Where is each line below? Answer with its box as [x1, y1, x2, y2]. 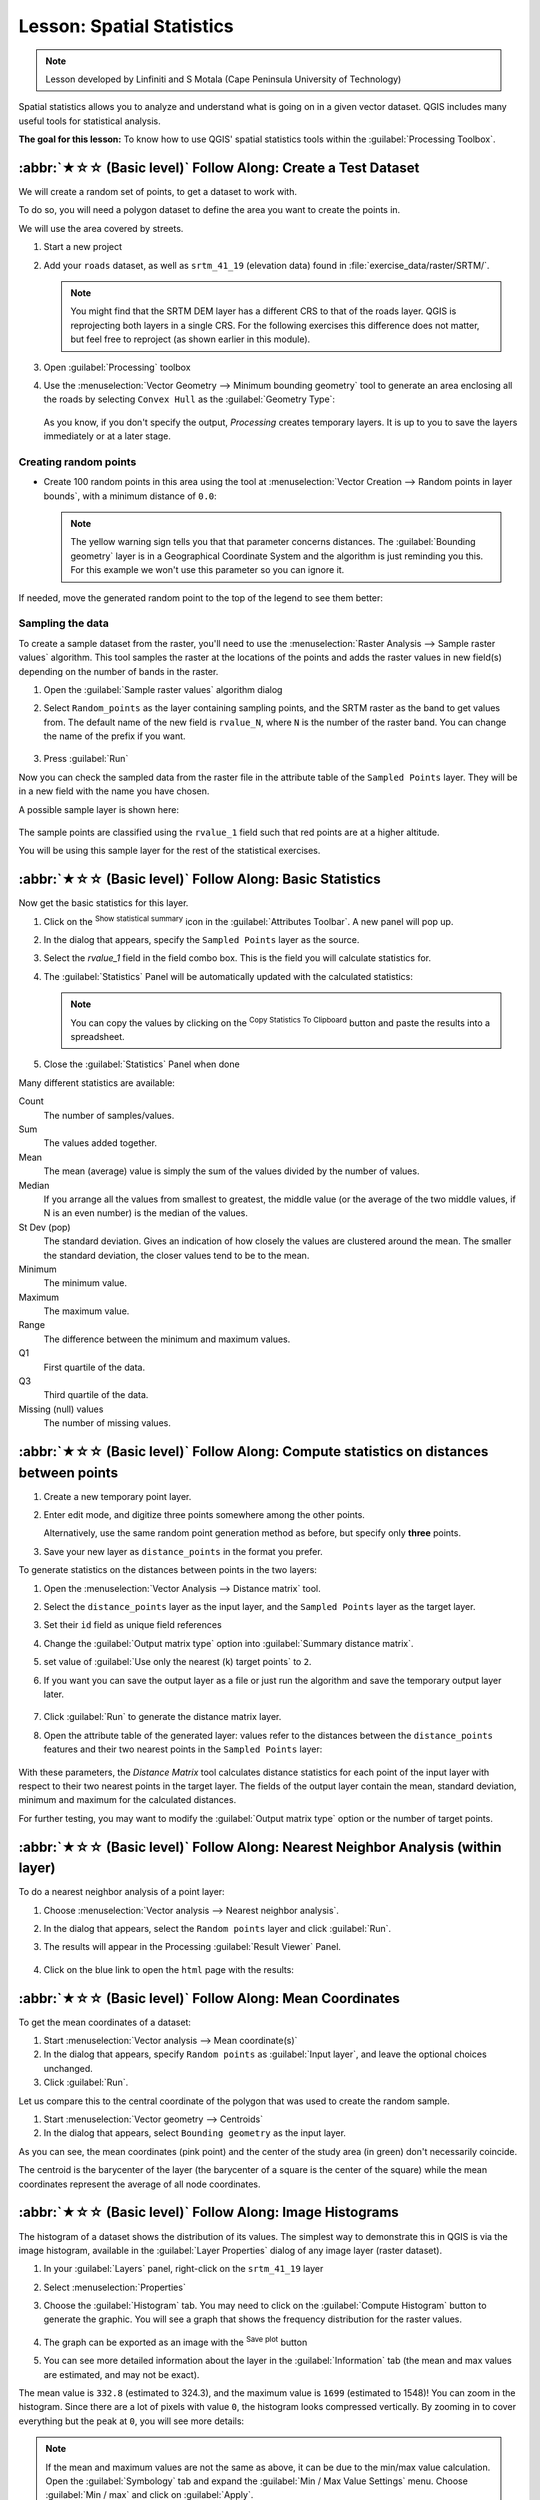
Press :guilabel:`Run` [43, 753, 129, 765]
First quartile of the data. [43, 1361, 145, 1373]
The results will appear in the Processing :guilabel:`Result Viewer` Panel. [43, 1941, 342, 1953]
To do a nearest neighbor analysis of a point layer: [18, 1886, 225, 1898]
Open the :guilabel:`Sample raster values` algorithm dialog [43, 683, 283, 695]
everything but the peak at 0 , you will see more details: [18, 2415, 245, 2427]
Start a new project [43, 241, 123, 253]
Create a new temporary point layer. [43, 1490, 192, 1502]
